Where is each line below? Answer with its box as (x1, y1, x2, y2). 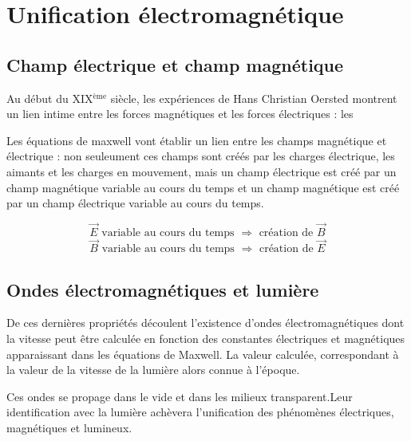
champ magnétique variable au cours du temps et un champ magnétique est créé (6, 179, 400, 195)
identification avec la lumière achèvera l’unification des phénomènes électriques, (6, 404, 394, 420)
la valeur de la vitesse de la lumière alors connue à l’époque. (6, 361, 300, 378)
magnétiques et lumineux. (6, 419, 132, 435)
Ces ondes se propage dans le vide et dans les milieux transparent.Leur (6, 388, 353, 404)
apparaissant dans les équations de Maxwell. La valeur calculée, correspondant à (6, 345, 399, 362)
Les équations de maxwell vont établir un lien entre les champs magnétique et (6, 132, 387, 148)
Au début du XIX (6, 89, 93, 106)
